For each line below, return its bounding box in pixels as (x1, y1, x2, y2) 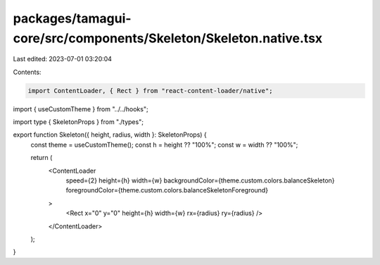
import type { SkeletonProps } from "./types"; (13, 118, 144, 126)
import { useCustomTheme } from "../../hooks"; (13, 104, 148, 113)
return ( (30, 154, 53, 162)
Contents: (13, 68, 42, 76)
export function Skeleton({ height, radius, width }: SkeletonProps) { (13, 130, 207, 139)
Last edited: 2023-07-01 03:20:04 (13, 55, 113, 63)
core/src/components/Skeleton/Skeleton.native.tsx (13, 30, 323, 46)
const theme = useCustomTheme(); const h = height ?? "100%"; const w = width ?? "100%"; (30, 140, 298, 149)
